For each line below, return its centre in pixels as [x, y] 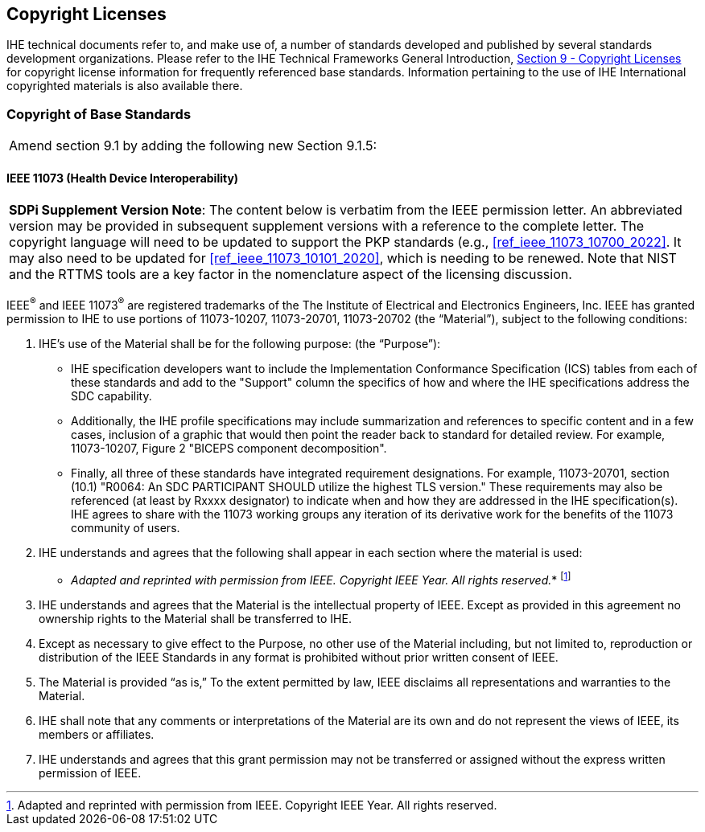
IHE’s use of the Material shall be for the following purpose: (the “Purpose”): [240, 344]
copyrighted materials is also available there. [125, 86]
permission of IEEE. [90, 773]
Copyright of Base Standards [99, 114]
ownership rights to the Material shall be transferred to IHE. [195, 618]
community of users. [126, 528]
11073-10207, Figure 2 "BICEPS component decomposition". [229, 449]
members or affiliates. [97, 734]
